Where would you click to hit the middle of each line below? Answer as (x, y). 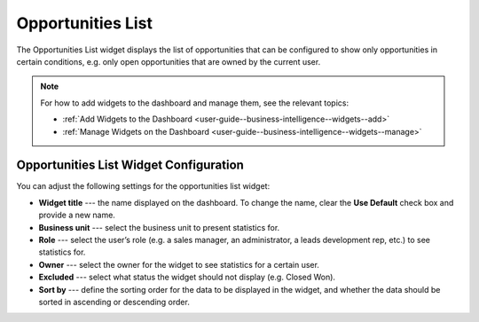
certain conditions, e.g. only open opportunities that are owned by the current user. (169, 61)
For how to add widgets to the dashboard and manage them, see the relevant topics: (195, 103)
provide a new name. (77, 215)
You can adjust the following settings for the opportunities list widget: (143, 186)
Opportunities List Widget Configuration (130, 165)
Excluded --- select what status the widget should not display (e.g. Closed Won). (187, 277)
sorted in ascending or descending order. (114, 302)
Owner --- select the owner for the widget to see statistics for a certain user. (179, 264)
